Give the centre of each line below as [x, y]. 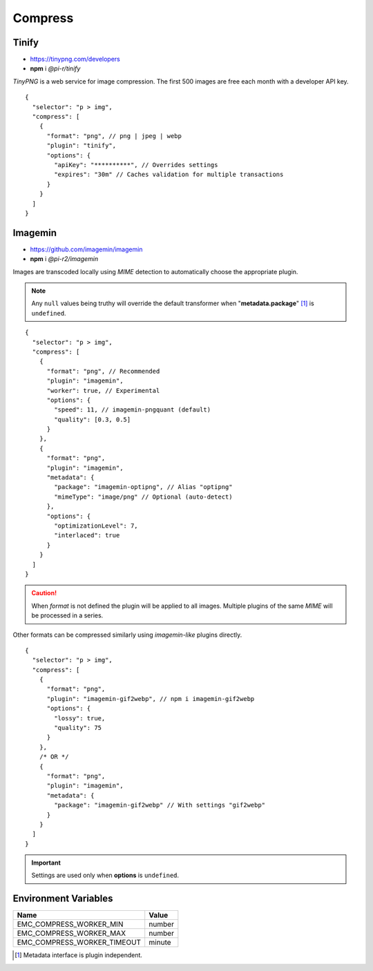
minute [160, 943]
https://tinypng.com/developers [75, 59]
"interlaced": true [87, 536]
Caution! [44, 593]
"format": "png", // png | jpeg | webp [114, 136]
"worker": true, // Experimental [103, 391]
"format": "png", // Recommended [103, 371]
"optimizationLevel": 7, [96, 526]
